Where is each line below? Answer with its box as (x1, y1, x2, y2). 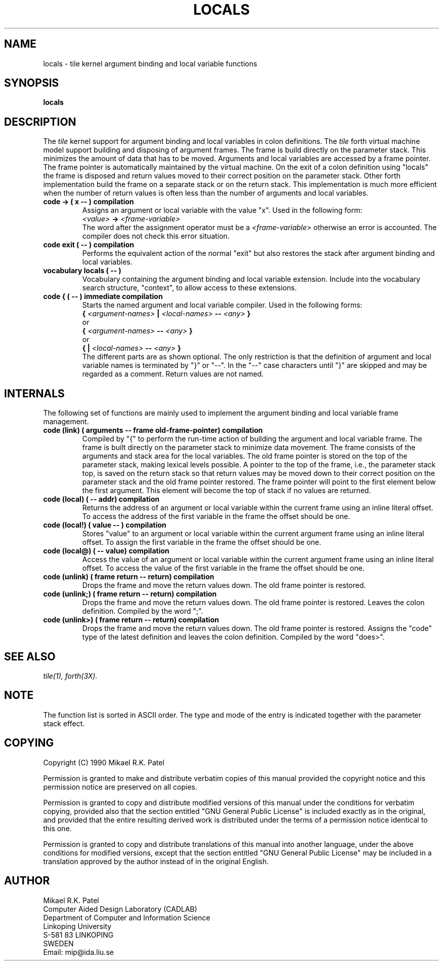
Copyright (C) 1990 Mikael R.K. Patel (43, 758, 164, 767)
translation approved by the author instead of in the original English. (43, 857, 269, 866)
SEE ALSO (4, 650, 56, 663)
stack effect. (43, 719, 85, 728)
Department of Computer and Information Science (43, 913, 210, 922)
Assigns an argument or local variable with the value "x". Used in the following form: (82, 206, 363, 215)
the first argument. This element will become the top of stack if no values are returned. (82, 486, 371, 495)
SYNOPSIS (4, 77, 59, 90)
